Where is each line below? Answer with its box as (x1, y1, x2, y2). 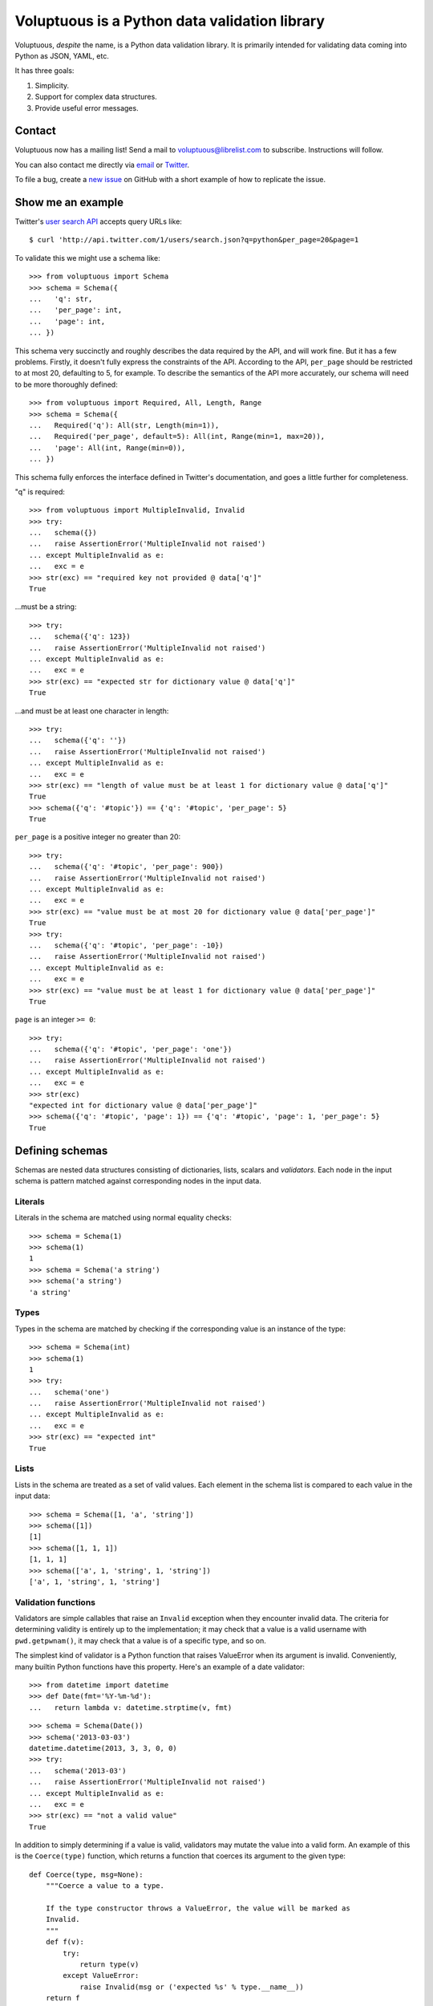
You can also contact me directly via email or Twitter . (14, 160, 190, 169)
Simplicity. (34, 80, 70, 90)
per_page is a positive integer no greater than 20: (14, 832, 181, 842)
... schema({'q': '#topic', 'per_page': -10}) (29, 940, 224, 950)
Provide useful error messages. (34, 103, 140, 112)
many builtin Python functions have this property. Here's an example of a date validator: (14, 1662, 305, 1671)
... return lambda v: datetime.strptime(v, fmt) (29, 1703, 233, 1712)
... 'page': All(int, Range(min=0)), (29, 443, 186, 453)
